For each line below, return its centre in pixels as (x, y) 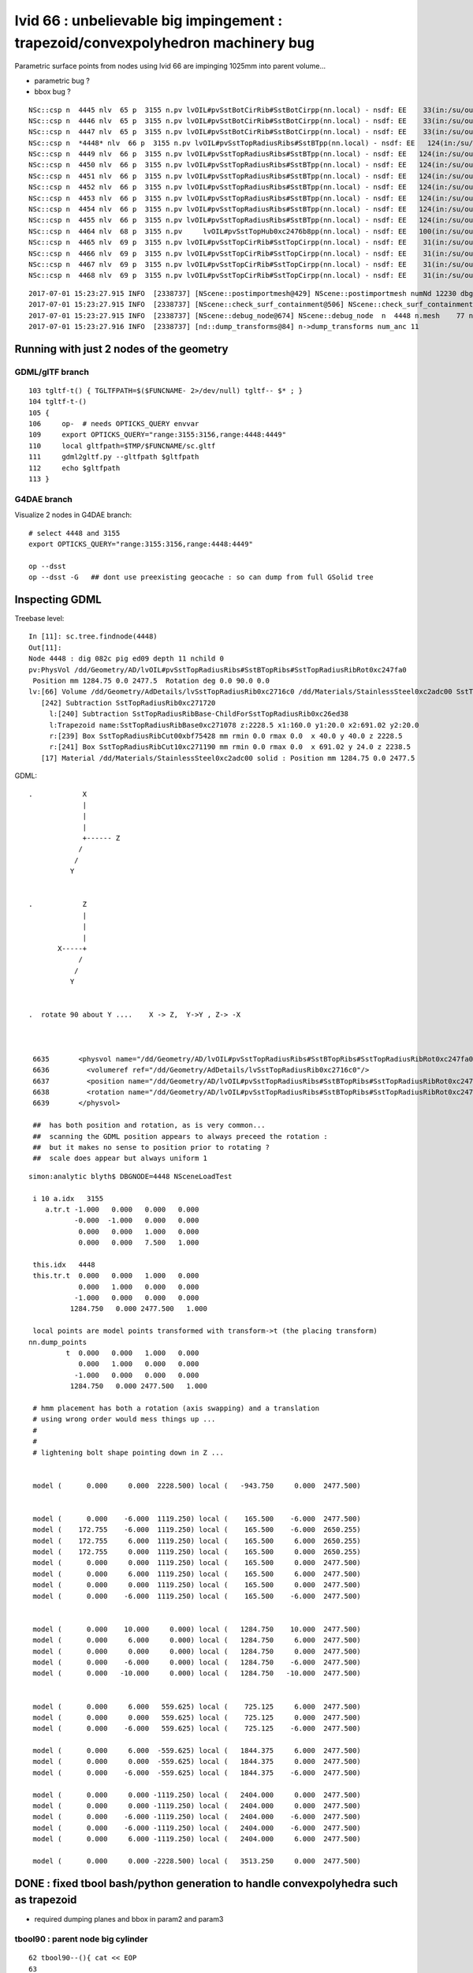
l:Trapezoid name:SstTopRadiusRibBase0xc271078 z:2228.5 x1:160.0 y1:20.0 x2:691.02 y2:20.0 (234, 725)
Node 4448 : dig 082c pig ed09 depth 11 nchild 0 (127, 659)
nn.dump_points (58, 1342)
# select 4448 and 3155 (74, 533)
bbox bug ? (52, 92)
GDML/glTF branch (52, 372)
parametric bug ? (62, 80)
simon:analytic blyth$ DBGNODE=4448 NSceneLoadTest (130, 1176)
